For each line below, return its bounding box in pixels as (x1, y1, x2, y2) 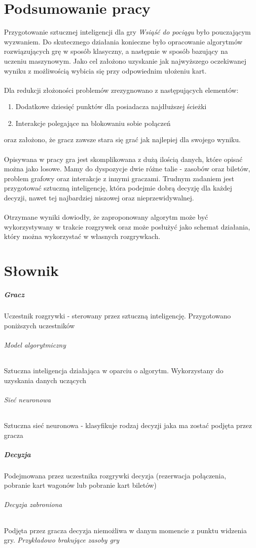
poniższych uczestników (4, 320, 75, 330)
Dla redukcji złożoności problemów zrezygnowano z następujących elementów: (4, 84, 239, 95)
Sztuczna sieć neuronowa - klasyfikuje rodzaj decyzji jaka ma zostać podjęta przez (4, 420, 252, 430)
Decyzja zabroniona (4, 499, 62, 509)
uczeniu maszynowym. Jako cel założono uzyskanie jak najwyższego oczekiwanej (4, 55, 247, 66)
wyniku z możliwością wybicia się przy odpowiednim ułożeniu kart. (4, 65, 207, 76)
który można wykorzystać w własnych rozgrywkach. (4, 231, 160, 241)
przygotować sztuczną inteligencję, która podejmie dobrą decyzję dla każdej (4, 183, 232, 193)
